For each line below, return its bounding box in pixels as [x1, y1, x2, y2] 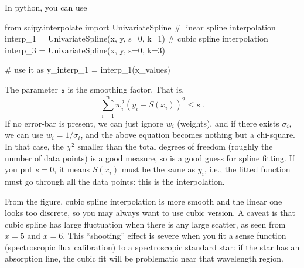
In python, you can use [5, 1, 87, 13]
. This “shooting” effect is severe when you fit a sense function [63, 229, 286, 242]
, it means [54, 163, 90, 175]
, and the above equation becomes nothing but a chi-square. [80, 128, 296, 141]
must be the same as [121, 163, 196, 175]
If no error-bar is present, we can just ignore [5, 117, 163, 129]
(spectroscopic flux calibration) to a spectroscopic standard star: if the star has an [5, 240, 300, 253]
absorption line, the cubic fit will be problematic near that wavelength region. [5, 252, 283, 264]
